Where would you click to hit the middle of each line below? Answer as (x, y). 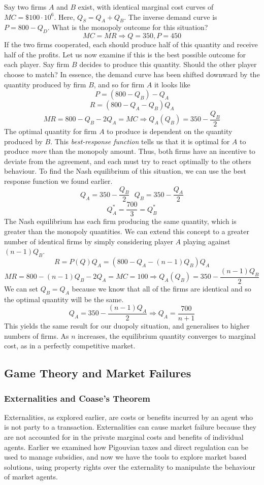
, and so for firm (119, 84)
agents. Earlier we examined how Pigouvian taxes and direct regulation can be (126, 447)
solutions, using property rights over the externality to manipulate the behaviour (130, 466)
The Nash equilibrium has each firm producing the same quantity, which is (120, 221)
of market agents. (31, 477)
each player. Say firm (37, 64)
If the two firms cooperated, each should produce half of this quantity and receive (131, 44)
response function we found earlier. (58, 181)
